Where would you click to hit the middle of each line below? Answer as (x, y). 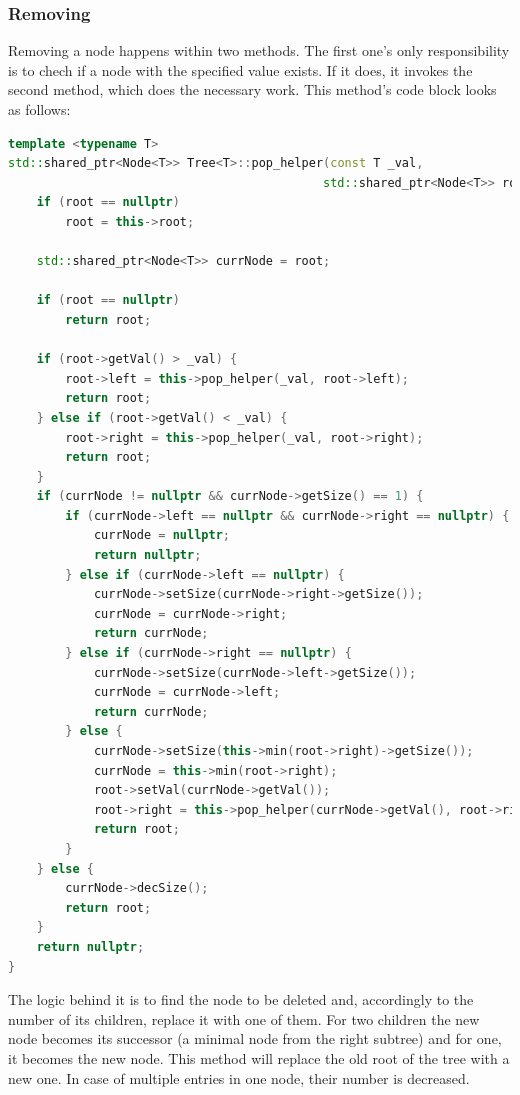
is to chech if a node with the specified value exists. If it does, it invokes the (240, 69)
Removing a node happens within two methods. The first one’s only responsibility (259, 50)
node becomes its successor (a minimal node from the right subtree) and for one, (255, 1038)
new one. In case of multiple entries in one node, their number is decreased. (239, 1077)
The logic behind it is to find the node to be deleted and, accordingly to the (241, 999)
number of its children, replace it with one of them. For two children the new (244, 1018)
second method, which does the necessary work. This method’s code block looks (252, 89)
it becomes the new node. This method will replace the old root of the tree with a (259, 1057)
